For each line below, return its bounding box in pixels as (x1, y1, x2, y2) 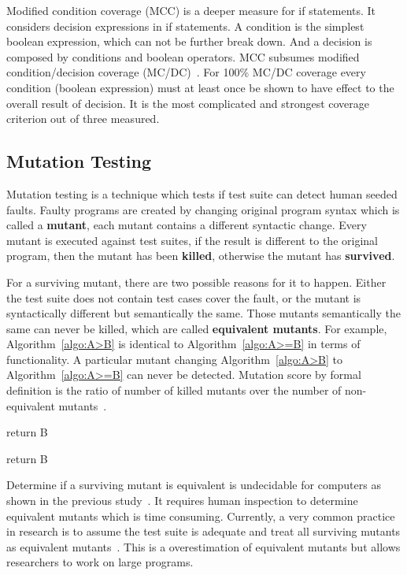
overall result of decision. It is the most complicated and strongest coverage (6, 95, 370, 111)
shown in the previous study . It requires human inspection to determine (6, 492, 358, 509)
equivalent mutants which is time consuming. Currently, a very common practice (6, 507, 395, 524)
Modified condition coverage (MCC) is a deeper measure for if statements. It (6, 2, 376, 18)
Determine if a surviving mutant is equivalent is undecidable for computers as (6, 477, 381, 493)
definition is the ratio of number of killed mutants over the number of (6, 382, 342, 399)
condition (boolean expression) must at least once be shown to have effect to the (6, 79, 394, 95)
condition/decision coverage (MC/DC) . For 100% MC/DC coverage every (6, 64, 366, 80)
